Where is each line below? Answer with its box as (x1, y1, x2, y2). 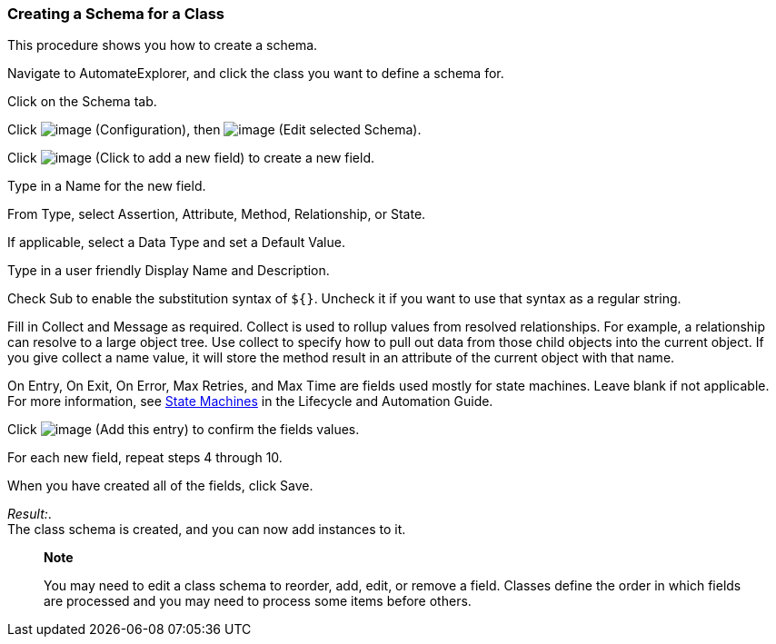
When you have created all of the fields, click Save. (7, 478, 313, 494)
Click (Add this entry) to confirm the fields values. (7, 421, 360, 438)
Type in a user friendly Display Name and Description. (7, 263, 330, 279)
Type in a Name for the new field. (7, 178, 206, 194)
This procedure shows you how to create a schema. (7, 37, 318, 54)
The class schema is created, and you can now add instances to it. (7, 521, 406, 538)
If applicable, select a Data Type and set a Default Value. (7, 234, 345, 251)
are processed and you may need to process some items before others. (44, 593, 472, 609)
